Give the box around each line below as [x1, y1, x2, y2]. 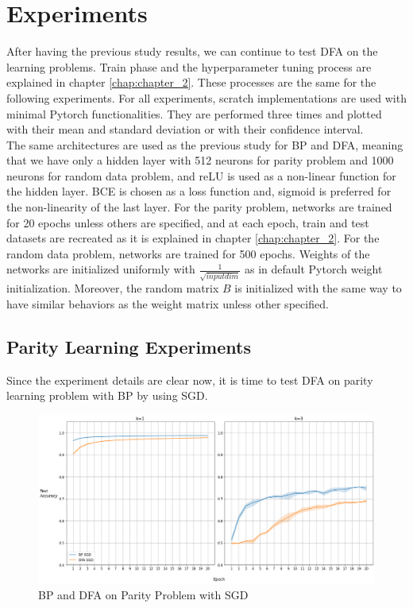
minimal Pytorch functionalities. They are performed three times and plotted [6, 105, 382, 122]
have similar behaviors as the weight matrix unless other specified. [6, 295, 329, 312]
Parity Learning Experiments [6, 334, 251, 358]
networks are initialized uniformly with [6, 261, 195, 277]
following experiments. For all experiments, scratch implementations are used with [6, 89, 407, 106]
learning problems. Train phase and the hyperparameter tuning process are [6, 58, 372, 75]
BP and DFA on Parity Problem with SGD [38, 586, 249, 602]
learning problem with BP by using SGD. [6, 387, 208, 404]
